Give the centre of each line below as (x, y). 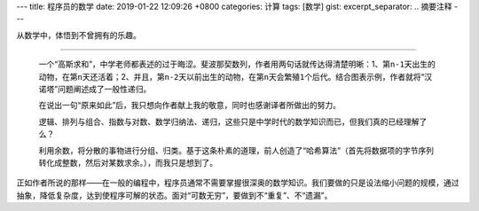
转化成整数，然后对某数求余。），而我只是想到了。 (128, 162)
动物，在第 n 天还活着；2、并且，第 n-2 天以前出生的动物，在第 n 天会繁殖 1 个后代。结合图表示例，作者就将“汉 (236, 76)
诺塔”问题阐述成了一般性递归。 (95, 89)
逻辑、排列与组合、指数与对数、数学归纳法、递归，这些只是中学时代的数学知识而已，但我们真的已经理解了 (233, 121)
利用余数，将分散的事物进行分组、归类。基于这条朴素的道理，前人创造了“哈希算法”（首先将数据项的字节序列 (236, 150)
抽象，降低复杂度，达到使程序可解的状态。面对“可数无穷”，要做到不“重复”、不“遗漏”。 (174, 195)
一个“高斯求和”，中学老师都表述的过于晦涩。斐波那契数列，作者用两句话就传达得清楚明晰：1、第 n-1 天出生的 (237, 64)
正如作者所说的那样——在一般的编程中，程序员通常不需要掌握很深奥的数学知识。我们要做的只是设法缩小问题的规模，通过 (238, 183)
